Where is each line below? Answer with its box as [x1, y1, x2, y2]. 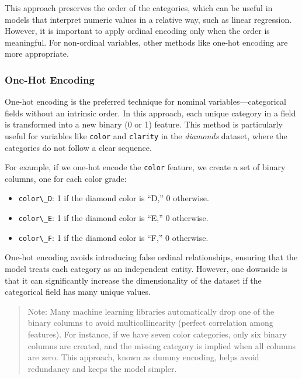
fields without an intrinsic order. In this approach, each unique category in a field [5, 106, 296, 119]
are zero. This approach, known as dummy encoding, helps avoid [27, 351, 259, 363]
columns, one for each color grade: [5, 172, 127, 184]
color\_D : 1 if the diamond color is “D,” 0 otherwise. [18, 192, 209, 204]
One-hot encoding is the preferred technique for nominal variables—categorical [5, 95, 286, 108]
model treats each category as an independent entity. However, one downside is [5, 263, 287, 275]
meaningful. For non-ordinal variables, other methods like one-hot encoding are [5, 36, 288, 48]
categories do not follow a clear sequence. [5, 141, 152, 153]
